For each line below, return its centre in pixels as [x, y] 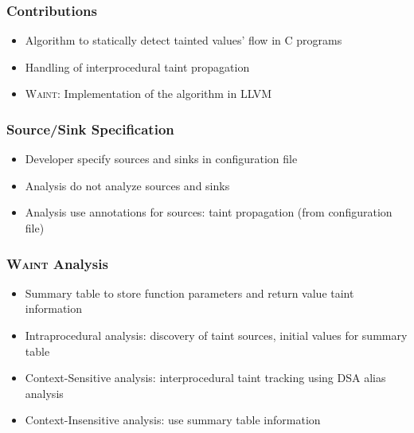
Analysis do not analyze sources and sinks [127, 185]
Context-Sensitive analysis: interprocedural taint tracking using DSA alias [205, 378]
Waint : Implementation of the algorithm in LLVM [148, 94]
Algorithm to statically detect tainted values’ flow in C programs [184, 40]
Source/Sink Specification [90, 129]
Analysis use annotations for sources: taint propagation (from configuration [209, 212]
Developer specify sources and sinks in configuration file [161, 159]
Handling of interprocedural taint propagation [137, 66]
